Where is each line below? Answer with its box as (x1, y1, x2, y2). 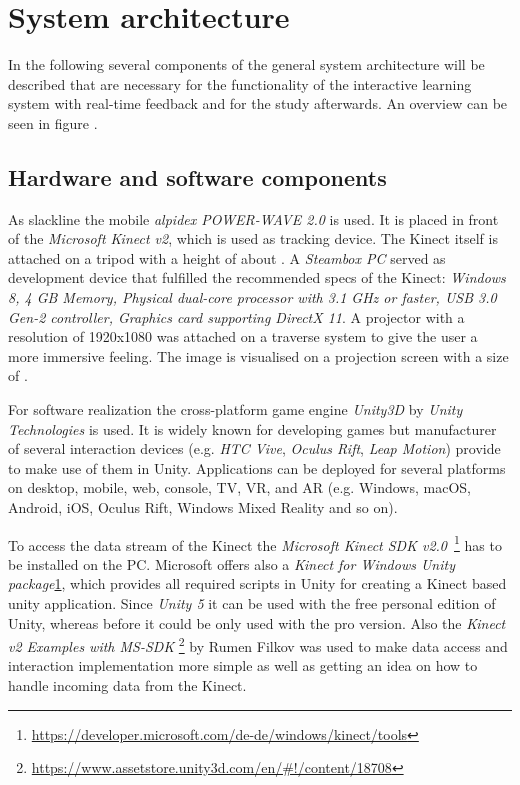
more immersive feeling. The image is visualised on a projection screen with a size (8, 345, 509, 366)
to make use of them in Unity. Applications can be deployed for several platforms (8, 457, 506, 478)
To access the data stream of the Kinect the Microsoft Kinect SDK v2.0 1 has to (8, 531, 502, 555)
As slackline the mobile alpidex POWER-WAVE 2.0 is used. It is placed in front (8, 208, 499, 229)
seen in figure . (8, 112, 98, 133)
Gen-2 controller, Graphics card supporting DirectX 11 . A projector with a (8, 306, 465, 327)
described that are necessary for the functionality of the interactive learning (8, 73, 472, 94)
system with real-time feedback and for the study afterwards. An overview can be (8, 93, 508, 114)
